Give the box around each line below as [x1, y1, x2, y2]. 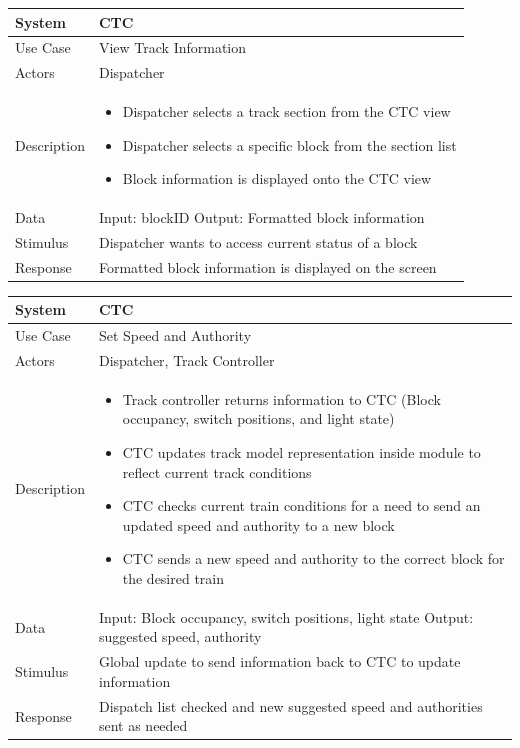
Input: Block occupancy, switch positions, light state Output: [98, 606, 474, 627]
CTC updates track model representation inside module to [122, 442, 481, 463]
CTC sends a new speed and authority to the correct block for [122, 548, 505, 569]
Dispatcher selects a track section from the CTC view [122, 101, 451, 122]
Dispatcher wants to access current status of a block [98, 231, 418, 252]
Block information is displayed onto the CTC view [122, 168, 432, 189]
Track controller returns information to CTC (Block [122, 388, 441, 409]
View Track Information [98, 37, 247, 58]
